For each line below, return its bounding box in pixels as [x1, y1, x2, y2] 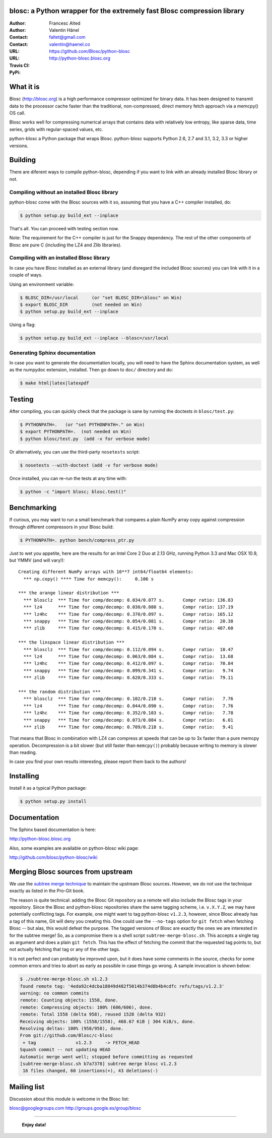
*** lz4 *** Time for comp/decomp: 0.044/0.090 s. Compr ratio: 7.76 [23, 703, 234, 709]
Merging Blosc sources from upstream [9, 867, 133, 876]
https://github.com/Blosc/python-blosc [49, 48, 130, 54]
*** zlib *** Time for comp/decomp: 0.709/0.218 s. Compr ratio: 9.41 [23, 724, 234, 730]
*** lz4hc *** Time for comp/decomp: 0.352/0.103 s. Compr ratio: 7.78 [23, 710, 234, 716]
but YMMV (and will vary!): [9, 557, 65, 563]
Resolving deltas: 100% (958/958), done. [20, 1026, 124, 1031]
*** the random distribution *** [18, 688, 101, 694]
